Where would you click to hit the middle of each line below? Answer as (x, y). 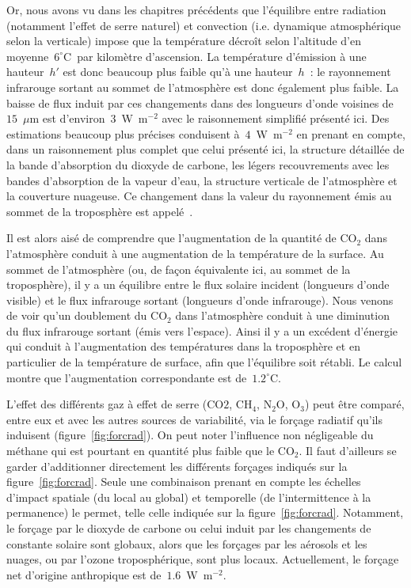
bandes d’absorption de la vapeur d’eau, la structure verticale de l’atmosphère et (202, 180)
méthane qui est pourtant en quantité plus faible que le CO (150, 451)
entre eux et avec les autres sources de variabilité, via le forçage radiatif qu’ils (195, 419)
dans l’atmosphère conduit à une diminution (282, 315)
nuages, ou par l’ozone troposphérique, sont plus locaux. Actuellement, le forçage (203, 559)
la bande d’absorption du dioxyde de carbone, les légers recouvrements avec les (198, 164)
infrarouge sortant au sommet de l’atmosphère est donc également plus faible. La (203, 87)
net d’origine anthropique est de (84, 574)
